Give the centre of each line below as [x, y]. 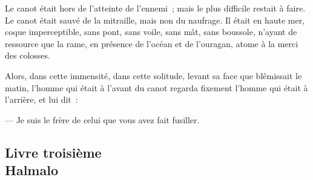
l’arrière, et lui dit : [41, 99]
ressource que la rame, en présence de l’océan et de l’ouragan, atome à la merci [152, 43]
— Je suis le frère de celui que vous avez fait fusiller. [102, 119]
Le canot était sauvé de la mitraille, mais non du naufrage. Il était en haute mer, [155, 20]
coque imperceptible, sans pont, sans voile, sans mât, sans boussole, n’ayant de [151, 32]
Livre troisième [53, 152]
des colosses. [28, 55]
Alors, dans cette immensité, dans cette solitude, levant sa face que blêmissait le [153, 75]
